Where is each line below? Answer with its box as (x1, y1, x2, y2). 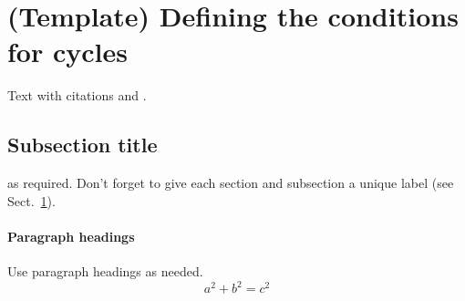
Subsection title (7, 130, 158, 159)
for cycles (7, 33, 128, 70)
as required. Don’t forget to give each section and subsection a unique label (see (7, 173, 454, 192)
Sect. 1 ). (7, 191, 56, 210)
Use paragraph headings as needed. (7, 262, 203, 281)
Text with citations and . (7, 86, 147, 105)
